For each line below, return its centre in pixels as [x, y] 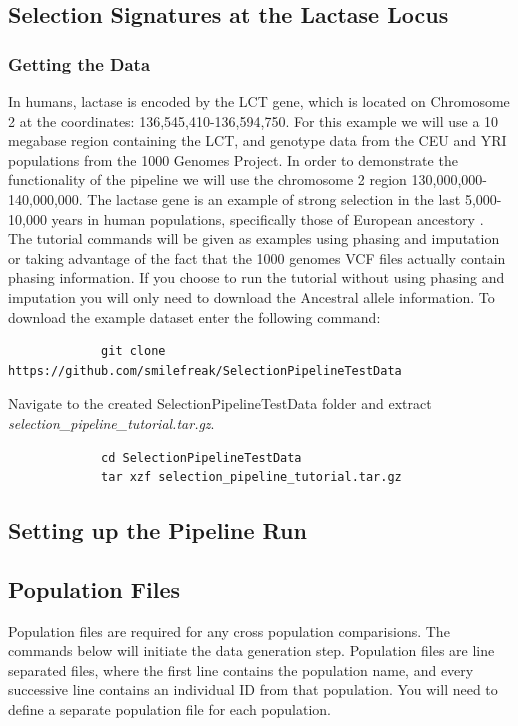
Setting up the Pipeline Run [157, 530]
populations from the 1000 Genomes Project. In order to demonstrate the [233, 159]
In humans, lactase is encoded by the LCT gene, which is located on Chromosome [259, 101]
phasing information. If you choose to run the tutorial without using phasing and [256, 277]
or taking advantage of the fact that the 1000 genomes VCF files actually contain [257, 257]
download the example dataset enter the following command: [194, 316]
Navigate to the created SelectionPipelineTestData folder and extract [220, 403]
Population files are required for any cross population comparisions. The [229, 630]
